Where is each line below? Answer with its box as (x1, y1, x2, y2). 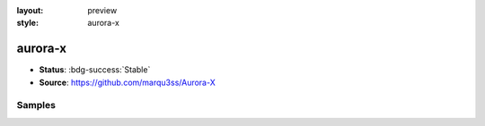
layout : (16, 5, 44, 15)
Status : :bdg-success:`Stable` (39, 64, 151, 75)
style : (16, 18, 40, 29)
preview (87, 5, 118, 15)
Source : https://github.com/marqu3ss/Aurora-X (39, 77, 216, 88)
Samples (16, 99, 56, 112)
